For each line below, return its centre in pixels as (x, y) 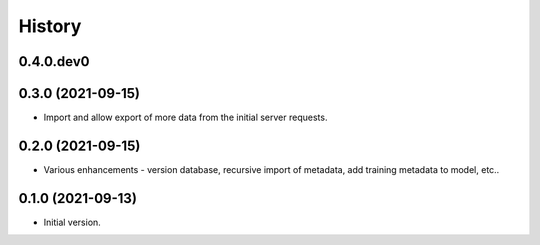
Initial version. (72, 222)
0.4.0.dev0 (54, 61)
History (50, 26)
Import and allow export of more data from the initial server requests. (185, 117)
